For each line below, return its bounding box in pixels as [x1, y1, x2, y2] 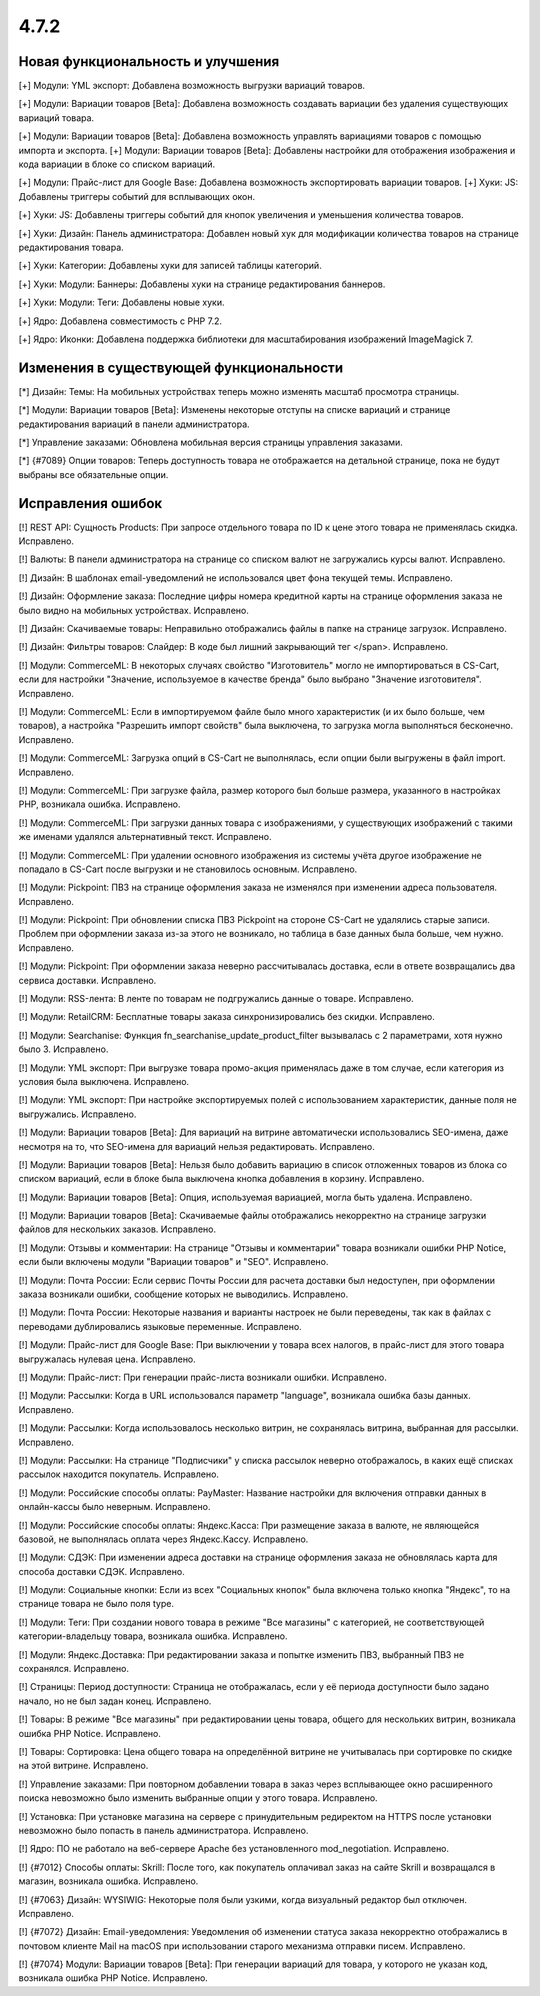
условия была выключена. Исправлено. [18, 1075, 190, 1087]
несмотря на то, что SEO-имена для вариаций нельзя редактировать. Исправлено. [18, 1140, 375, 1152]
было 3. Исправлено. [18, 1043, 109, 1055]
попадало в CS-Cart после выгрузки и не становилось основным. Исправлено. [18, 863, 358, 875]
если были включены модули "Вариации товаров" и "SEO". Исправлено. [18, 1256, 329, 1268]
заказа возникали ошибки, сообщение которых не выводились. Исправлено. [18, 1288, 349, 1300]
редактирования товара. [18, 241, 124, 253]
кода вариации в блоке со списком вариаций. [18, 158, 216, 170]
